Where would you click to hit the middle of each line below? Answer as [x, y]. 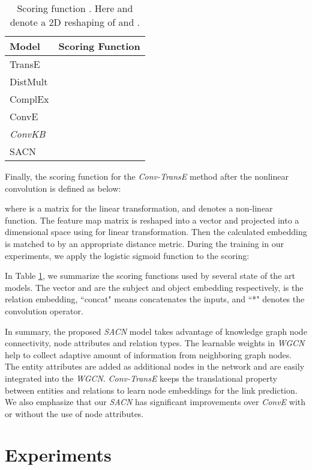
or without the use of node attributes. [74, 413]
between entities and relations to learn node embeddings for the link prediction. [151, 390]
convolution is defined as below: [63, 188]
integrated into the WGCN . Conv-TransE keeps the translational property [141, 378]
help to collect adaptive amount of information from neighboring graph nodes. [148, 354]
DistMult [29, 81]
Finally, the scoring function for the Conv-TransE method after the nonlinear [147, 176]
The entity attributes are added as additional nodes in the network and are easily [155, 366]
